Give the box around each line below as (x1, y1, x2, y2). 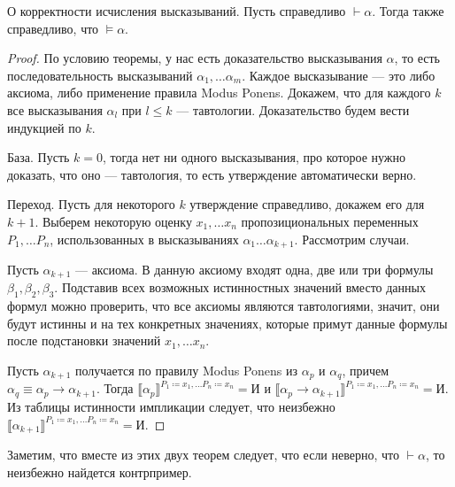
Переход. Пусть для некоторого (7, 195, 175, 213)
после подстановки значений (7, 331, 161, 350)
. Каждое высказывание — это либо (242, 66, 436, 84)
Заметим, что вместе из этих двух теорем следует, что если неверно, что (7, 444, 399, 463)
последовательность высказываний (7, 66, 193, 84)
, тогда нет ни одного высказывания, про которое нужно (103, 148, 406, 166)
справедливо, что (7, 19, 99, 37)
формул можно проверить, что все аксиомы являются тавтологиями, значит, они (7, 297, 440, 315)
